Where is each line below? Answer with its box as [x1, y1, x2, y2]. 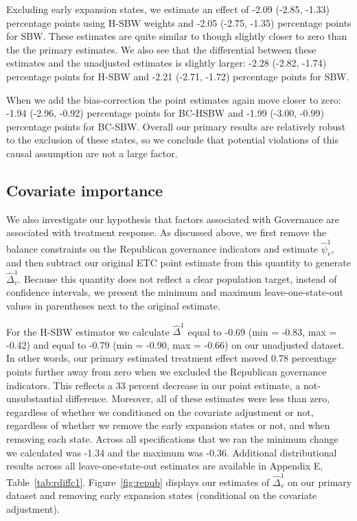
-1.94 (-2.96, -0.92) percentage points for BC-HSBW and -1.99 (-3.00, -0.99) [6, 106, 324, 120]
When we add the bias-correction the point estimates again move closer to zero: [6, 92, 341, 106]
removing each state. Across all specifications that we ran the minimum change [6, 432, 338, 445]
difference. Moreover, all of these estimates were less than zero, [65, 391, 330, 406]
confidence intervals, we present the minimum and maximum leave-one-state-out [6, 285, 344, 299]
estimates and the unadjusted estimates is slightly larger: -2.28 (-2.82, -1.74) [6, 56, 327, 70]
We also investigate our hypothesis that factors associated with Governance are [6, 211, 339, 226]
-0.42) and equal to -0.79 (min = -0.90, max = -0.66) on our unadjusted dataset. [6, 337, 345, 351]
